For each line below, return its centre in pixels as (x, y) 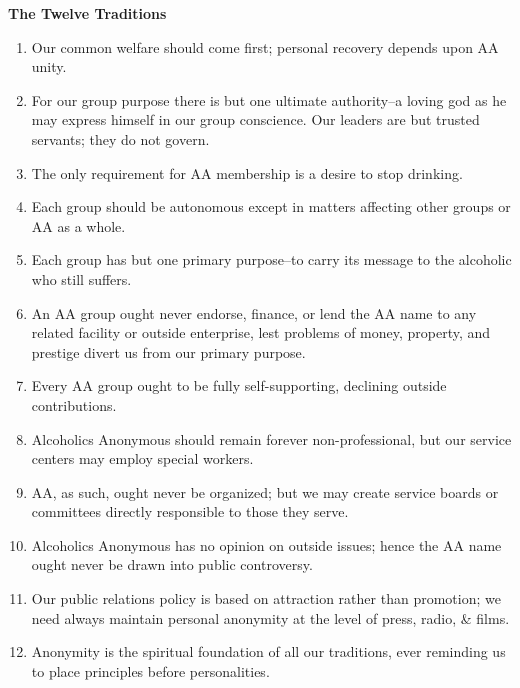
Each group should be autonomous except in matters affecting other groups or (271, 206)
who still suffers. (81, 278)
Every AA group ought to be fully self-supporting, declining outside (239, 385)
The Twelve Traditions (87, 13)
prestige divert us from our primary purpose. (168, 351)
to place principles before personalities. (150, 670)
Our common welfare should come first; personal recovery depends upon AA (265, 46)
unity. (49, 66)
